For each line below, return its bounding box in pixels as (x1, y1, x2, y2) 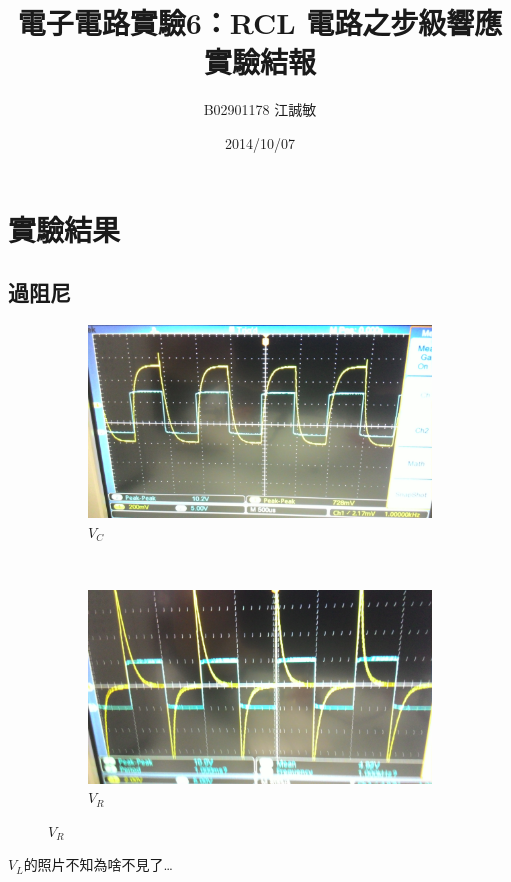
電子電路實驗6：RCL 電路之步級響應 (17, 2, 503, 43)
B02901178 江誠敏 (203, 99, 317, 120)
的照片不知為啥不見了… (23, 854, 174, 875)
